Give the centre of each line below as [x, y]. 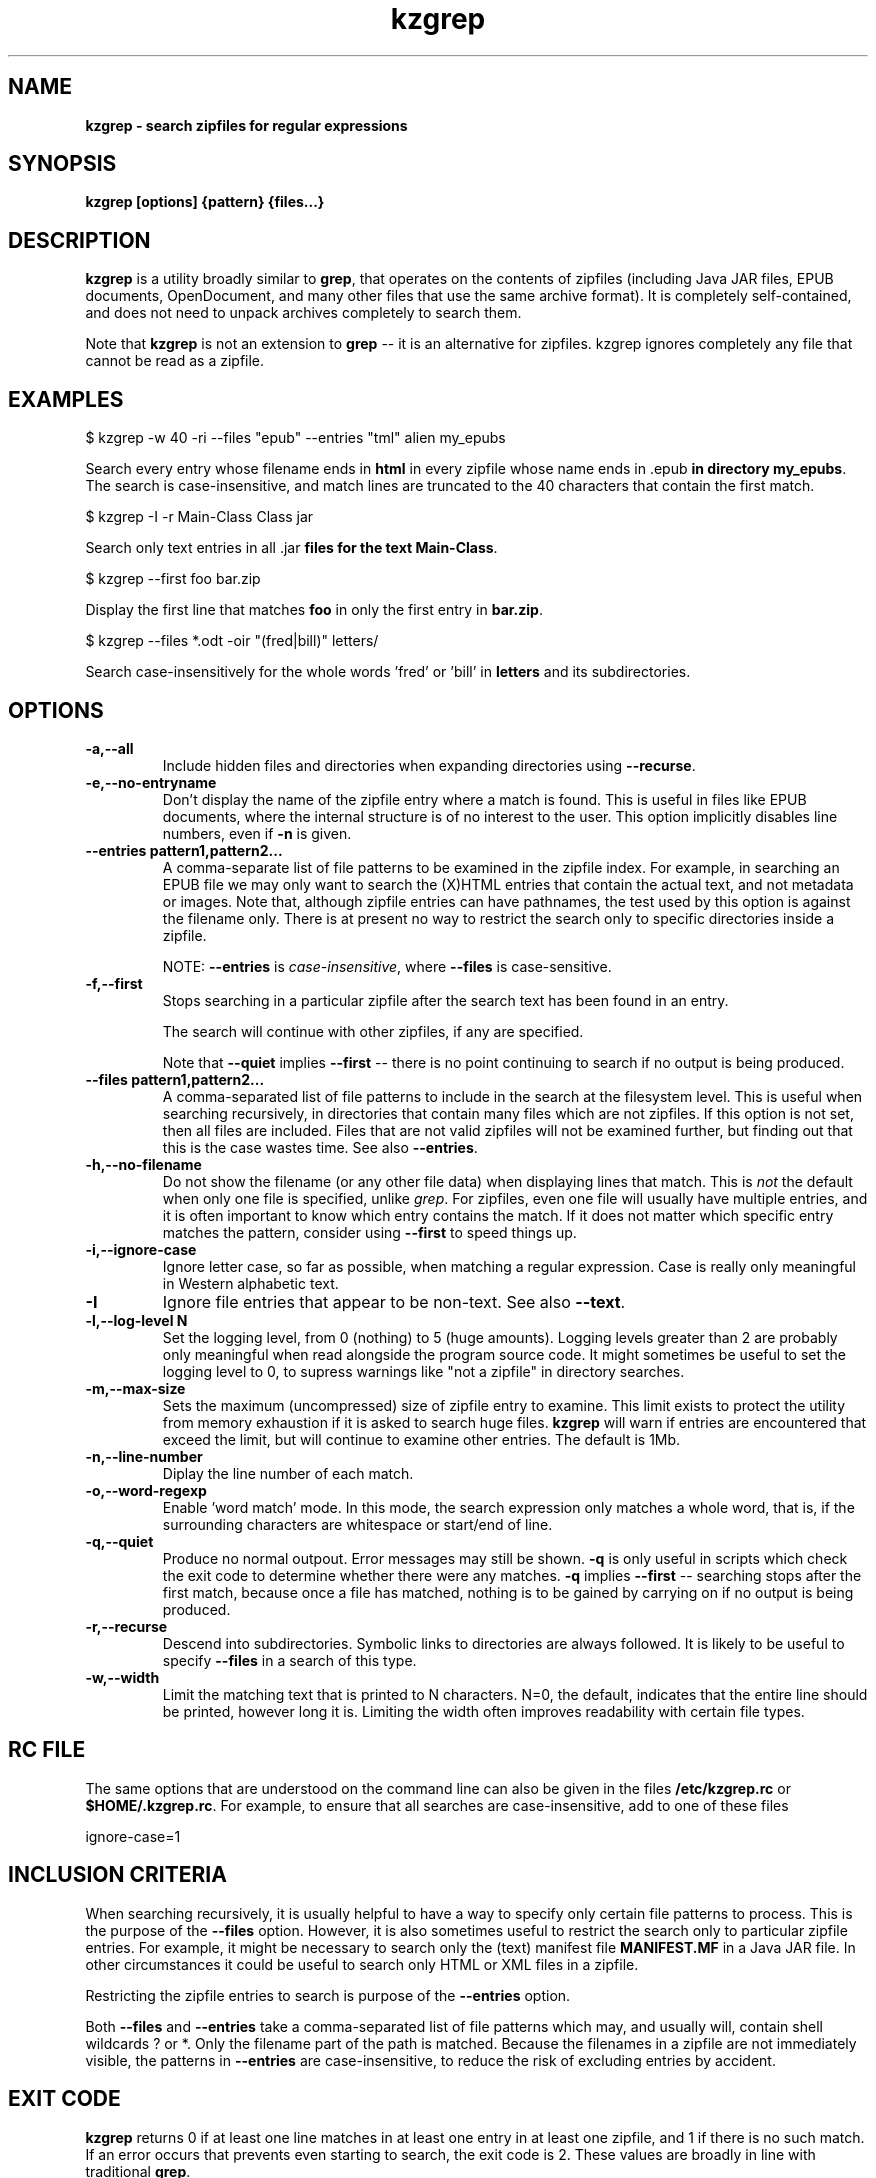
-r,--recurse [126, 1626]
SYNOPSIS [62, 164]
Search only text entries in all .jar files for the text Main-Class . [291, 548]
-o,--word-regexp [146, 1490]
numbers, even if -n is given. [257, 833]
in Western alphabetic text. [250, 1283]
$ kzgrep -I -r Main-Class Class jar [199, 517]
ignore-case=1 [133, 1836]
